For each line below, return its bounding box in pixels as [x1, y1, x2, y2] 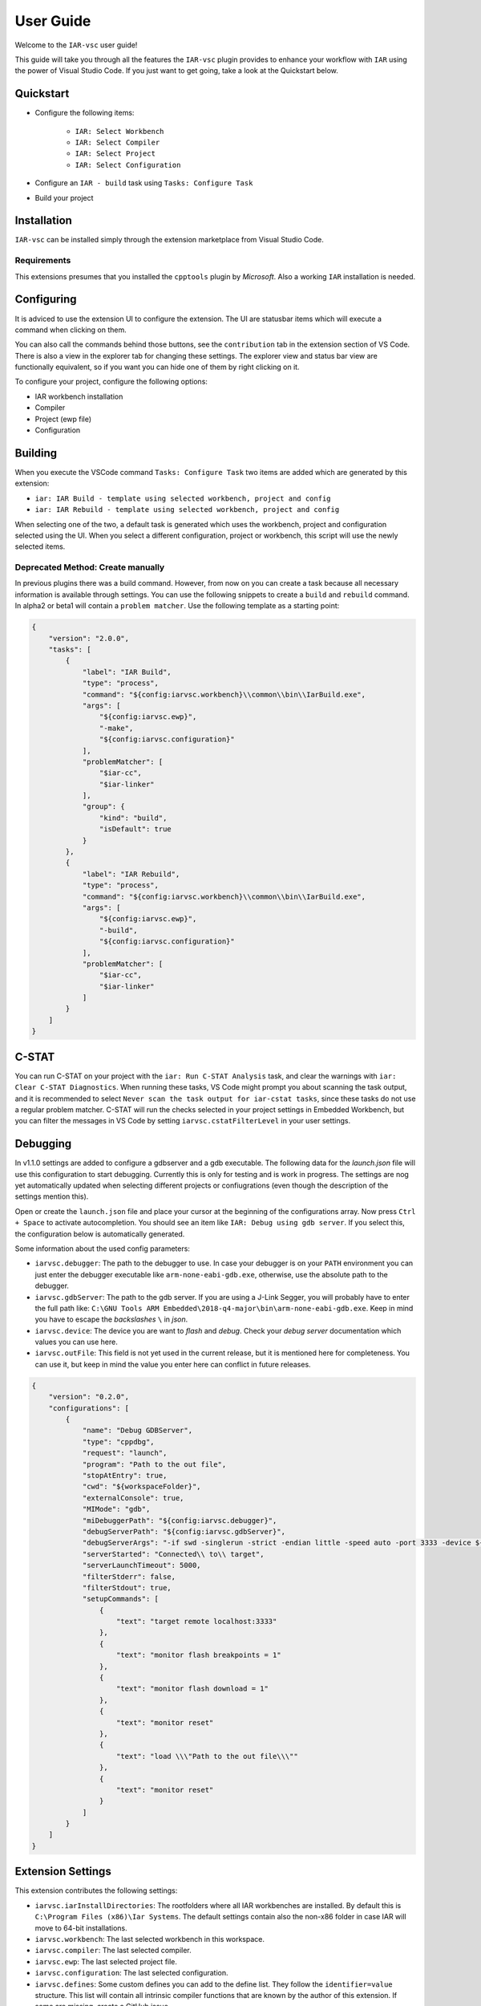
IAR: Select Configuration [75, 160, 181, 169]
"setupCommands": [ [82, 1594, 160, 1604]
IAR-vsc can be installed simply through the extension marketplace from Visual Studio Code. [14, 235, 324, 245]
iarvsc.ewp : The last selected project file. [34, 1956, 178, 1966]
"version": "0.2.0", [48, 1392, 130, 1402]
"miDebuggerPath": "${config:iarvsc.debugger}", [82, 1516, 277, 1525]
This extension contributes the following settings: [14, 1886, 178, 1895]
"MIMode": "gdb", [82, 1504, 151, 1514]
